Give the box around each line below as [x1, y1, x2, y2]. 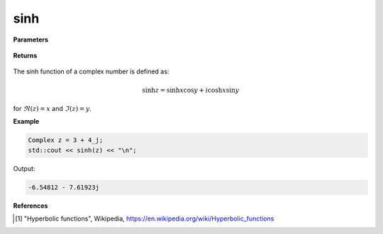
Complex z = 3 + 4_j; [28, 136, 104, 144]
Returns [13, 51, 38, 59]
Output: [13, 164, 35, 172]
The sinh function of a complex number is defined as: [13, 67, 170, 76]
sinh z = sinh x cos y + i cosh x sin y [142, 86, 240, 94]
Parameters [13, 35, 49, 44]
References [13, 201, 48, 210]
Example [13, 117, 40, 126]
